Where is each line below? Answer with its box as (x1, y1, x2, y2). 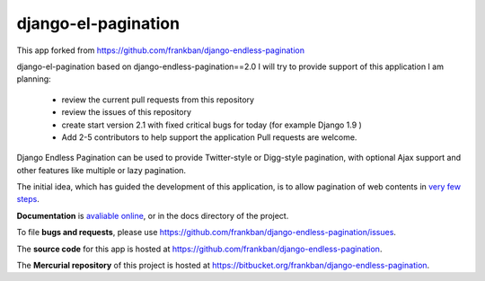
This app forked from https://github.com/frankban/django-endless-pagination (16, 45, 305, 56)
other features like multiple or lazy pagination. (16, 164, 187, 175)
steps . (16, 194, 40, 205)
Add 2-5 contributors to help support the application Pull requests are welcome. (61, 131, 357, 143)
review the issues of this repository (61, 107, 192, 118)
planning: (16, 74, 51, 84)
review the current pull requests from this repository (61, 94, 255, 105)
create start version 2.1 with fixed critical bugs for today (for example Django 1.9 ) (61, 119, 363, 130)
